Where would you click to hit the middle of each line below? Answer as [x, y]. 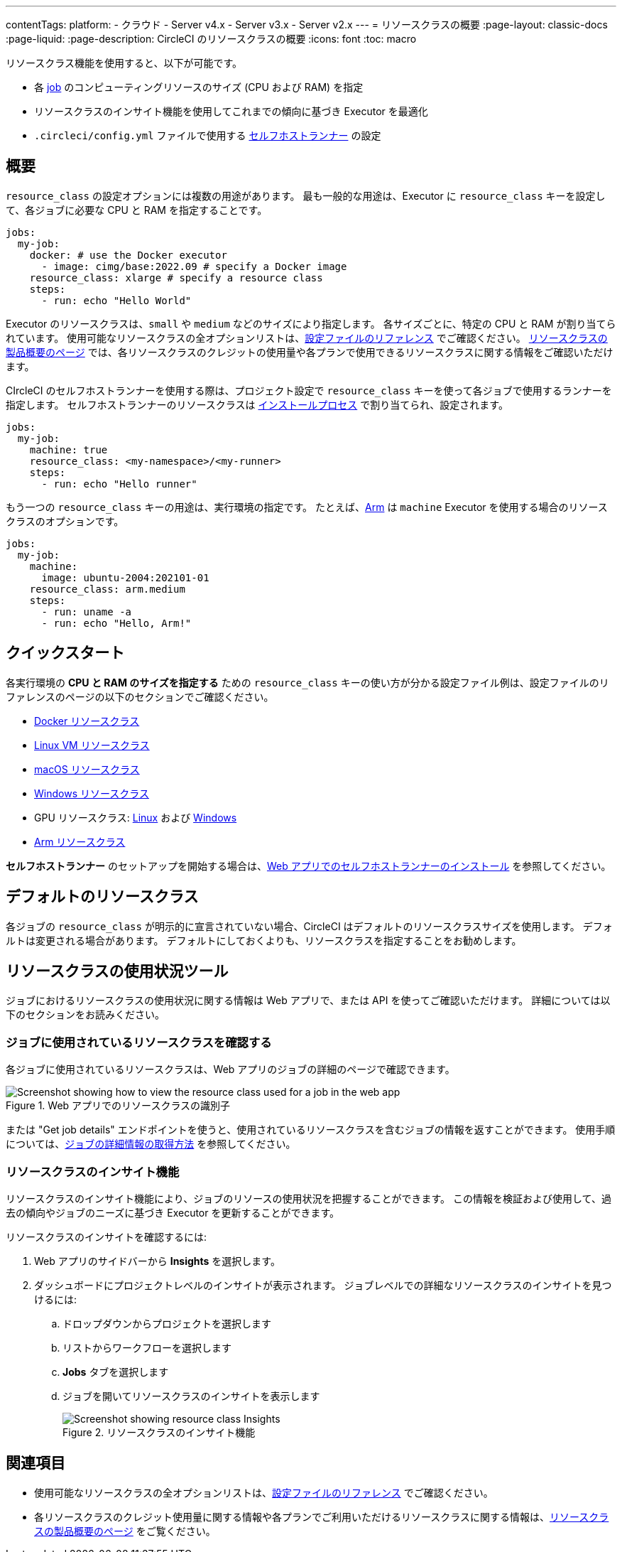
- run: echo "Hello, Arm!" [116, 623]
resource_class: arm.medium [107, 589]
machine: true [69, 449]
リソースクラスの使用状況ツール [117, 971]
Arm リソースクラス [80, 841]
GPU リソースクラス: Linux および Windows [136, 817]
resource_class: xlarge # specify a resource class [176, 277]
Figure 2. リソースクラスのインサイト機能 [159, 1432]
